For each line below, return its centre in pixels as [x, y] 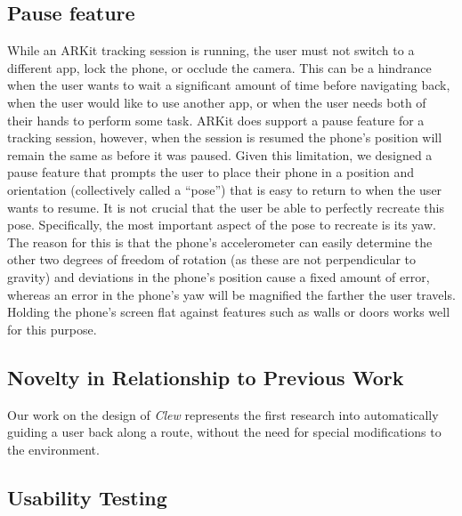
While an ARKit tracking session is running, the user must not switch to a [211, 50]
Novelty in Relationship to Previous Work [206, 377]
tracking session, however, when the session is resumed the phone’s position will [225, 137]
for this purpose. [52, 329]
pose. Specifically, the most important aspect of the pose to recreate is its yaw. [222, 225]
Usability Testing [87, 497]
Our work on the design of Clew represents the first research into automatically [223, 414]
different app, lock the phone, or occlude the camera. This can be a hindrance [219, 67]
